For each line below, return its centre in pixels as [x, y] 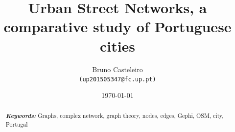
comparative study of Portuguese [117, 27]
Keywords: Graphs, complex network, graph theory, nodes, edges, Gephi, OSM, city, [115, 116]
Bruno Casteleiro [117, 69]
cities [117, 46]
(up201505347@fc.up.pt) [117, 80]
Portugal [17, 124]
